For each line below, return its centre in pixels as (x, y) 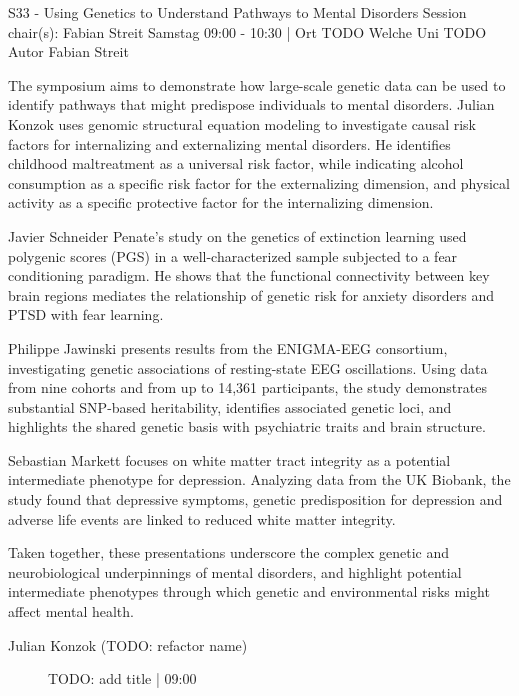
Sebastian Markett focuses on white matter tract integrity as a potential (229, 459)
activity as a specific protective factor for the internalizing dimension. (221, 202)
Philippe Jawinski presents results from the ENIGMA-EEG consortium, (228, 347)
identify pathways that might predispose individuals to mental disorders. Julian (251, 104)
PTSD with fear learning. (86, 314)
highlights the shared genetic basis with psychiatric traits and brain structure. (247, 426)
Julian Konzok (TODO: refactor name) (128, 644)
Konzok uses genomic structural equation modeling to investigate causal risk (242, 123)
